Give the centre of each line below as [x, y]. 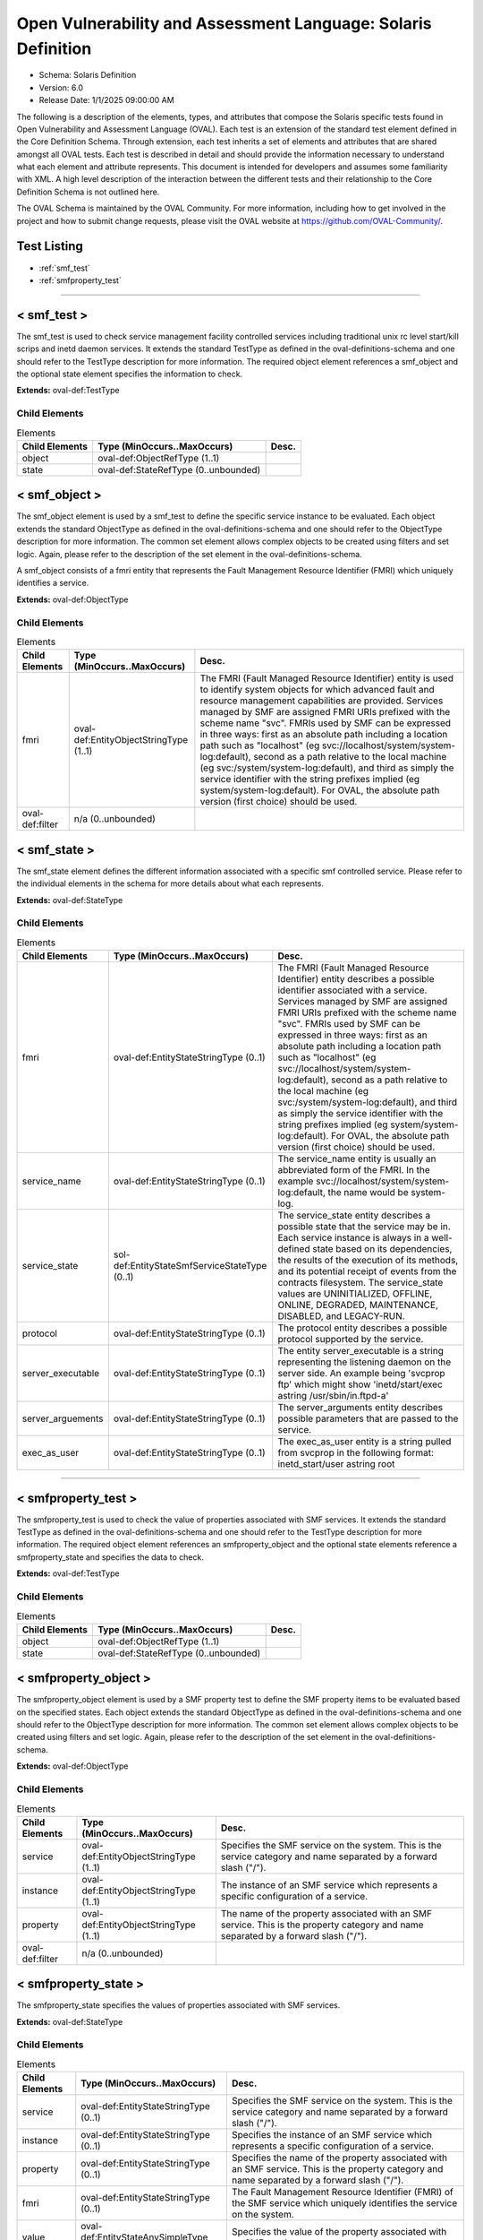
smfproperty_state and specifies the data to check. [110, 1557]
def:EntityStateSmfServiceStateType [190, 1266]
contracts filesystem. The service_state [360, 1283]
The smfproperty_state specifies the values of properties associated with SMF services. [178, 2005]
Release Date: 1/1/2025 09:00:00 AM [106, 100]
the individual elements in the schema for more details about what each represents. [170, 883]
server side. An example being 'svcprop [362, 1374]
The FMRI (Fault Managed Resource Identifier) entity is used [326, 678]
